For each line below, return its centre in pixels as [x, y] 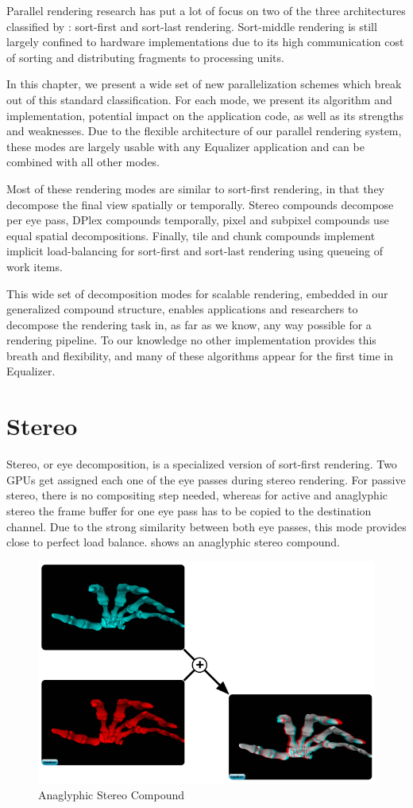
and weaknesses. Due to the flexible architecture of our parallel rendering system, [204, 131]
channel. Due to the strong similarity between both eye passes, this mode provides [206, 526]
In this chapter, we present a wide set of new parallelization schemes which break [204, 84]
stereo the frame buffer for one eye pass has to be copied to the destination [189, 510]
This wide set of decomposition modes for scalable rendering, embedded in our [197, 293]
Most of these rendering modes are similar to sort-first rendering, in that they [195, 188]
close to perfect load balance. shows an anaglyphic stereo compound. [173, 542]
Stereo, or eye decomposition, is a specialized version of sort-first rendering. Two [202, 464]
